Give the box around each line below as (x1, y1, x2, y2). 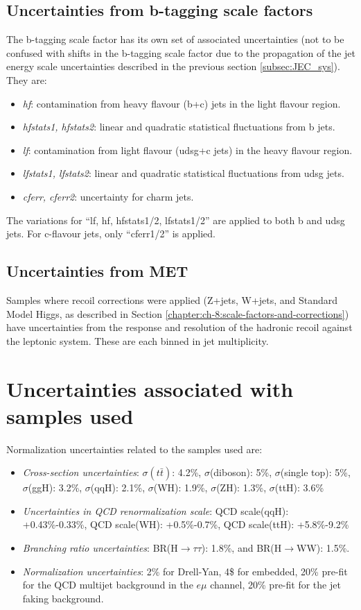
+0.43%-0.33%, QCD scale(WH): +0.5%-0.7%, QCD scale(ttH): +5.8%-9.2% (22, 517, 349, 532)
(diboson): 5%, (209, 465, 272, 480)
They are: (6, 72, 47, 87)
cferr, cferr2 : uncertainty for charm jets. (22, 189, 194, 203)
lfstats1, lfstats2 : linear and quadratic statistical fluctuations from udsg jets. (22, 166, 344, 180)
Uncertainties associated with (6, 374, 294, 403)
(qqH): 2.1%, (90, 480, 146, 495)
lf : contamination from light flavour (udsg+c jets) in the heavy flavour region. (22, 142, 353, 157)
